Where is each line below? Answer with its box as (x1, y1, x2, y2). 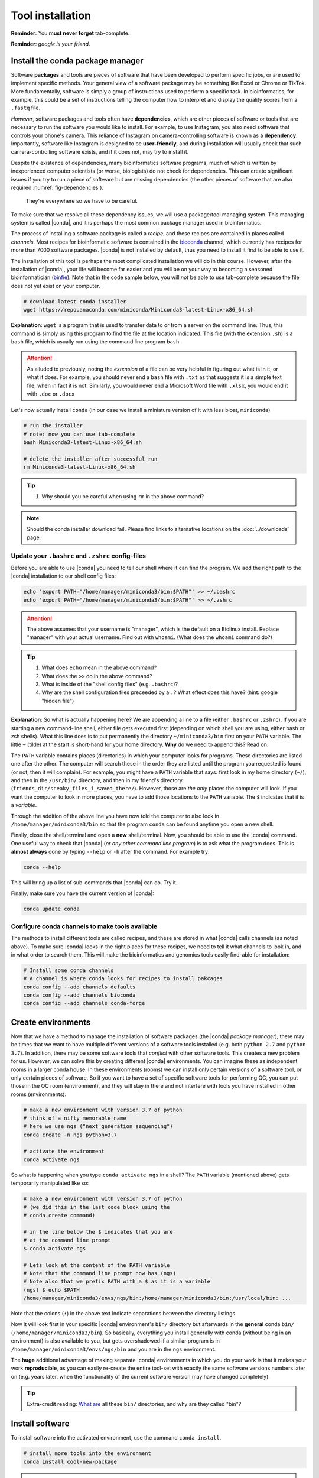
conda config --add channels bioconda (23, 992, 136, 999)
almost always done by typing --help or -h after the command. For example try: (11, 848, 210, 855)
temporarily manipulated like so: (11, 1179, 89, 1187)
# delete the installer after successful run (23, 455, 158, 462)
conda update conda (23, 906, 80, 913)
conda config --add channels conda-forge (23, 1000, 145, 1007)
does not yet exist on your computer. (11, 282, 100, 289)
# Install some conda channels (23, 967, 115, 974)
